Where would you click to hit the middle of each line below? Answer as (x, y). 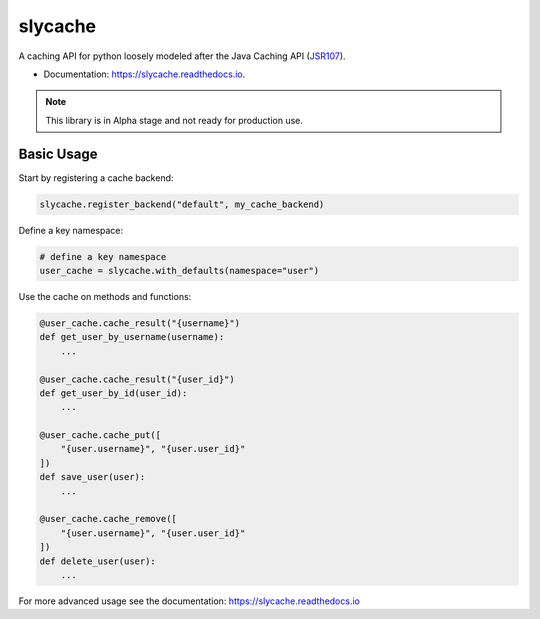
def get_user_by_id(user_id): (113, 393)
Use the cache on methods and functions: (105, 296)
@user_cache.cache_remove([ (108, 519)
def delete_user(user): (98, 561)
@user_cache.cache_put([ (100, 435)
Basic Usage (58, 153)
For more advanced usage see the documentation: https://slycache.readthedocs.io (189, 601)
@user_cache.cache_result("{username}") (139, 323)
